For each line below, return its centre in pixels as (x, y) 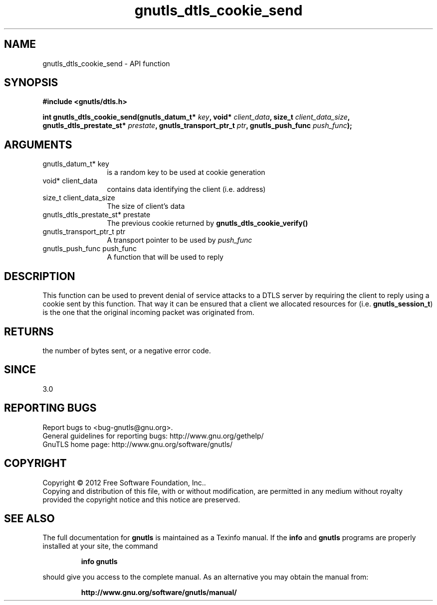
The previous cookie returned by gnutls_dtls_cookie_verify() (208, 223)
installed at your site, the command (100, 546)
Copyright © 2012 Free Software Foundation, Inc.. (124, 482)
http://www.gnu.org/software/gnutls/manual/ (159, 593)
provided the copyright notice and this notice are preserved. (141, 499)
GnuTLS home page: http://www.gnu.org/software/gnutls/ (137, 444)
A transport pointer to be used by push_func (180, 240)
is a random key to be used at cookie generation (186, 172)
